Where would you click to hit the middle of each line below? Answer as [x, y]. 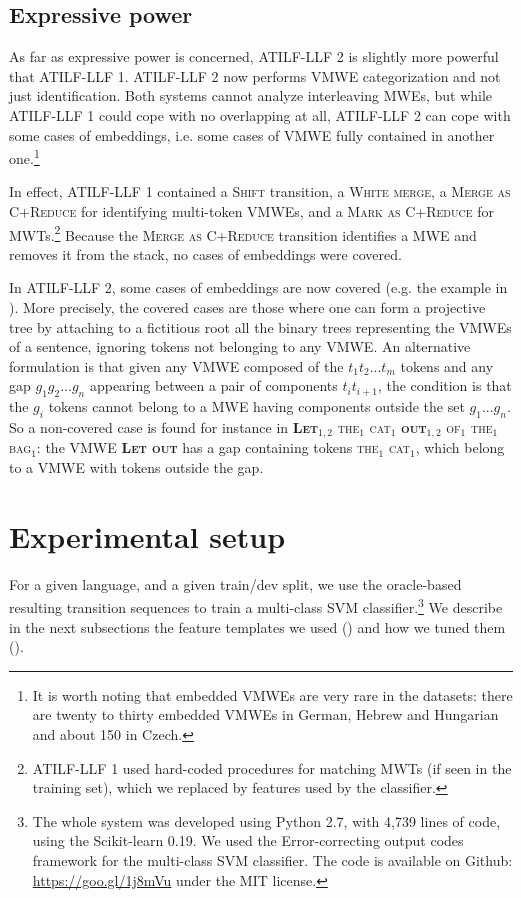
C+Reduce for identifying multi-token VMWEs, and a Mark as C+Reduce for [251, 211]
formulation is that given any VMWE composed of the [176, 365]
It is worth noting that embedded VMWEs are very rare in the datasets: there [272, 694]
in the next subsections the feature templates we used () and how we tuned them [257, 626]
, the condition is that [444, 385]
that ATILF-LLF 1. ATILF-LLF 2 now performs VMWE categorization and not [255, 75]
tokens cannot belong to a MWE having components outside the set [256, 406]
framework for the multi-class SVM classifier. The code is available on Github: [272, 859]
